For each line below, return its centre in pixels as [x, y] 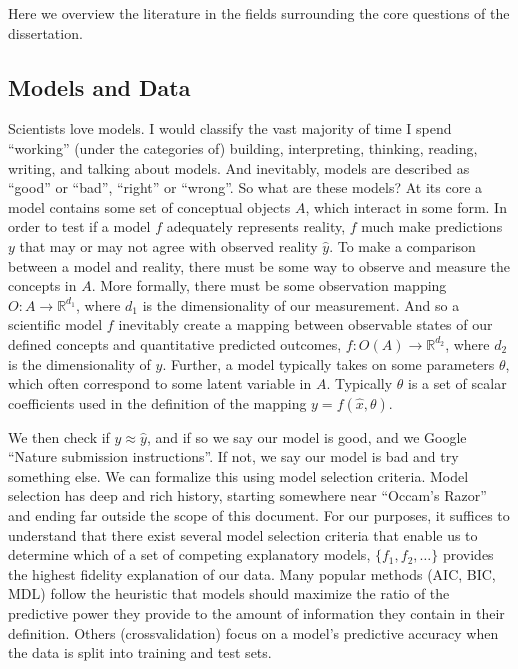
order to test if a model [79, 226]
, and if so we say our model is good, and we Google [306, 436]
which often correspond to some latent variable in [160, 383]
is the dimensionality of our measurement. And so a [301, 304]
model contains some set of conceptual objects [149, 206]
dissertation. [45, 32]
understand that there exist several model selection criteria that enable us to [243, 534]
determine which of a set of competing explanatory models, [189, 554]
